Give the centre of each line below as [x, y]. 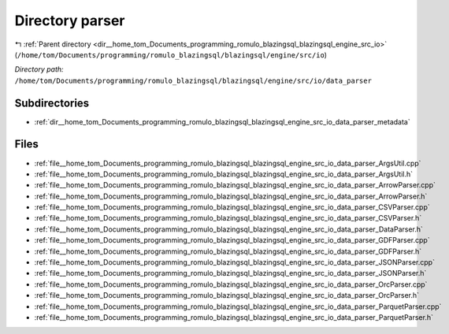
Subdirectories [52, 103]
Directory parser [70, 20]
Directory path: [39, 69]
